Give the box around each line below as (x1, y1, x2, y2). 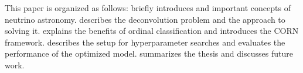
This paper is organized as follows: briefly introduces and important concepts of (5, 2, 291, 13)
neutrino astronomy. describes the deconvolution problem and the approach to (5, 13, 285, 25)
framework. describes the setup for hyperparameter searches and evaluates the (5, 36, 285, 48)
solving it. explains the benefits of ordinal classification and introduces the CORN (5, 25, 299, 37)
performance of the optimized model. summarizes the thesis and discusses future (5, 47, 293, 60)
